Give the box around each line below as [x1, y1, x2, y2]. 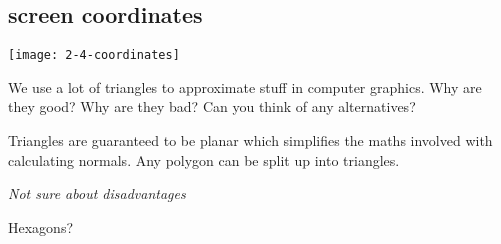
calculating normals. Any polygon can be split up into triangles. [8, 149, 400, 170]
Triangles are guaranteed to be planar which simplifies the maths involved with [8, 130, 493, 151]
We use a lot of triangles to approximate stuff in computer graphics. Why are [8, 76, 482, 97]
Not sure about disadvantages [8, 183, 186, 204]
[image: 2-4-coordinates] [8, 48, 180, 63]
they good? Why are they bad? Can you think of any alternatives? [8, 96, 416, 117]
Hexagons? [8, 216, 74, 237]
